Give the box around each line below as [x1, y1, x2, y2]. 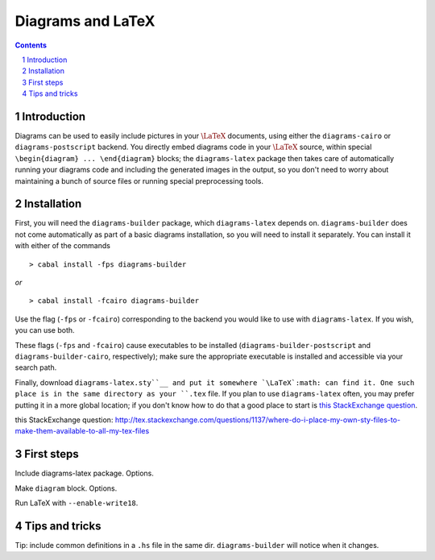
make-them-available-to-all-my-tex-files [14, 426, 150, 436]
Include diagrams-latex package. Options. [14, 468, 155, 479]
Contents [14, 40, 48, 50]
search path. [14, 363, 57, 372]
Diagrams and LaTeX [14, 12, 156, 30]
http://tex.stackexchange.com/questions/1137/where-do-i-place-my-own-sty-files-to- [114, 415, 401, 425]
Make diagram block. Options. [14, 483, 118, 493]
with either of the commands [14, 241, 110, 251]
